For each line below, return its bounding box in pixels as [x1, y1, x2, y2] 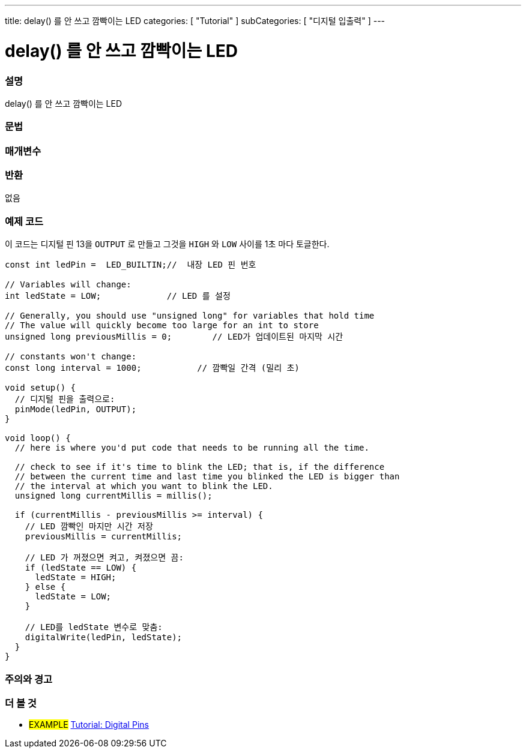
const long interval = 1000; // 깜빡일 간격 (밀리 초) [5, 363, 300, 373]
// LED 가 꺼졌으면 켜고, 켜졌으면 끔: [25, 553, 184, 563]
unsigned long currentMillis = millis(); [14, 491, 213, 501]
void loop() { [5, 433, 71, 443]
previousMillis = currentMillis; [25, 532, 183, 542]
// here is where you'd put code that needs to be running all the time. [14, 443, 369, 453]
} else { [25, 582, 66, 592]
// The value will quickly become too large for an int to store [5, 320, 319, 331]
